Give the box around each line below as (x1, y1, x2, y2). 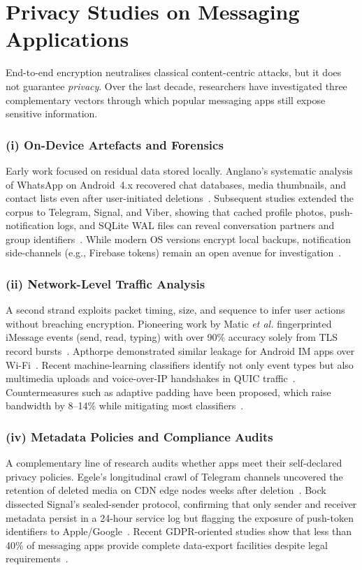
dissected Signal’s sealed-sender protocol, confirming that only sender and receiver (6, 497, 357, 511)
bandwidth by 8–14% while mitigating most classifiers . (6, 398, 244, 413)
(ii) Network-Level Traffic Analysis (6, 275, 205, 292)
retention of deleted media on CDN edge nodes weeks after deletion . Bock (6, 483, 326, 497)
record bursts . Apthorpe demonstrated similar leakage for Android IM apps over (6, 344, 355, 358)
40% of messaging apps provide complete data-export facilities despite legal (6, 537, 328, 552)
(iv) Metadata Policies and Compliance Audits (6, 427, 273, 445)
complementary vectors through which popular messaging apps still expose (6, 92, 326, 107)
